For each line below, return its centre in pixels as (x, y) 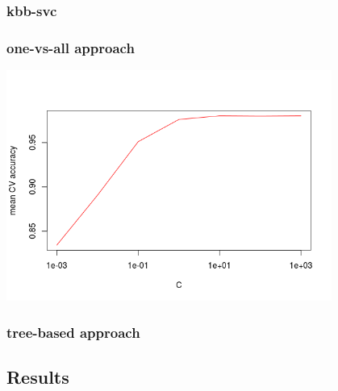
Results (38, 377)
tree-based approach (73, 332)
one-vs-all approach (71, 47)
